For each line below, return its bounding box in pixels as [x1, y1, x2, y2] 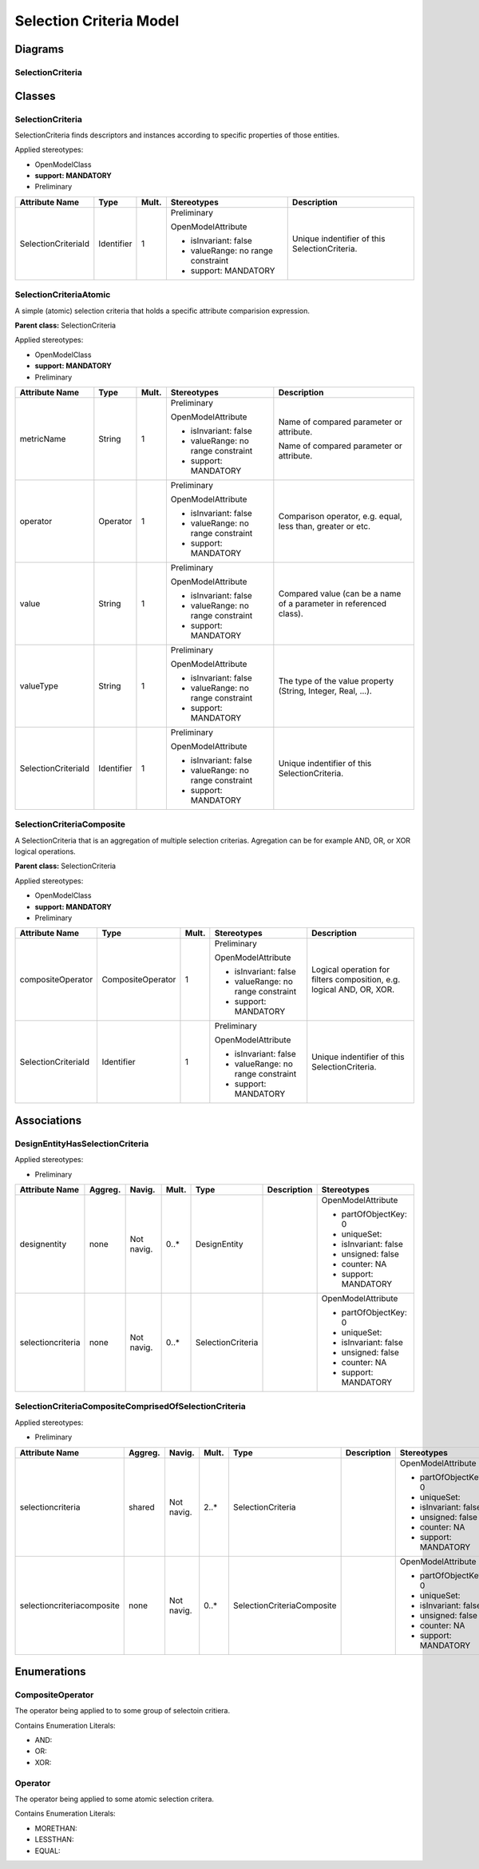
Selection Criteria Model [14, 12, 180, 30]
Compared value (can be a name [278, 588, 402, 599]
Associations [14, 1113, 82, 1127]
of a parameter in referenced [278, 597, 387, 609]
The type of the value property [278, 675, 394, 686]
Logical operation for [311, 964, 390, 975]
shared [128, 1502, 155, 1513]
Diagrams [14, 42, 64, 56]
